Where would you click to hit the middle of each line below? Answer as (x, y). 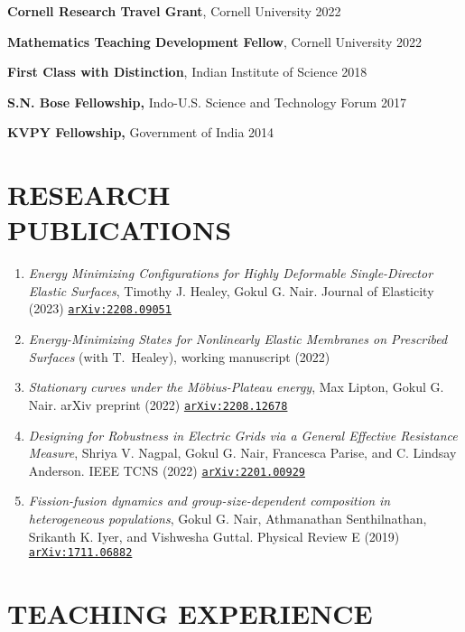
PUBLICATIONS (120, 230)
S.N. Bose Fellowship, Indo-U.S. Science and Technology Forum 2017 (207, 102)
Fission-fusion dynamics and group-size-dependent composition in (209, 501)
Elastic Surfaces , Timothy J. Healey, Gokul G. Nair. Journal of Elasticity (231, 290)
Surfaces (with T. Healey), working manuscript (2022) (179, 356)
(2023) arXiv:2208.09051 (100, 308)
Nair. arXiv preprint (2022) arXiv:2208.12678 (158, 404)
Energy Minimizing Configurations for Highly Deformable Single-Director (231, 273)
